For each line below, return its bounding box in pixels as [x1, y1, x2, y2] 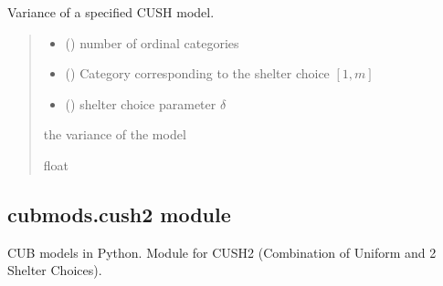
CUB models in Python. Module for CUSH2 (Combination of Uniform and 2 [7, 242, 437, 261]
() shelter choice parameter [65, 94, 216, 113]
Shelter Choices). [7, 260, 102, 280]
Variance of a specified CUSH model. [7, 3, 215, 21]
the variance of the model [43, 125, 186, 144]
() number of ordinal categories [65, 33, 239, 52]
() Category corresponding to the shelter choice [65, 64, 330, 83]
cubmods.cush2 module [7, 199, 231, 228]
